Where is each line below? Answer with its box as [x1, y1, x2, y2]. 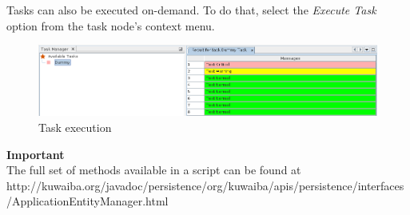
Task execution [38, 119, 112, 136]
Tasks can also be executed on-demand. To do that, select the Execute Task [6, 2, 376, 18]
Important [6, 145, 65, 162]
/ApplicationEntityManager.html [6, 193, 169, 209]
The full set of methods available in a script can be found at [6, 161, 301, 178]
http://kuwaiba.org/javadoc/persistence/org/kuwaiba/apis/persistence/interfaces [6, 177, 404, 193]
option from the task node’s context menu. [6, 17, 215, 34]
